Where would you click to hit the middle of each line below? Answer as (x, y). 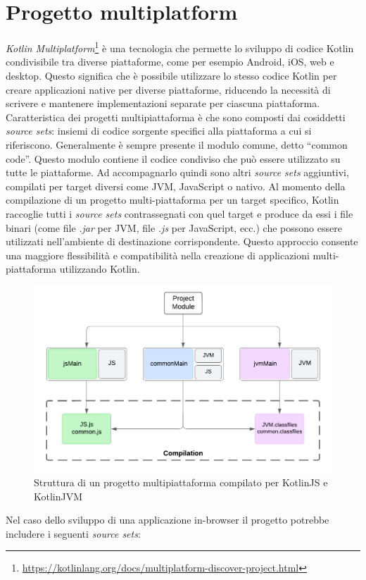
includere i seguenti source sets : (73, 533)
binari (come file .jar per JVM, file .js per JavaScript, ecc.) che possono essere (174, 227)
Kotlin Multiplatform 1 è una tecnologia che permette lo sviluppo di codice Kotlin (180, 47)
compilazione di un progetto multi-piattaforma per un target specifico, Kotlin (172, 200)
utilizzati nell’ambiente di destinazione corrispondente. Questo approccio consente (182, 241)
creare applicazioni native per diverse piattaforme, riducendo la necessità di (168, 89)
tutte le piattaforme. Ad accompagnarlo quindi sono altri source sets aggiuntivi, (177, 172)
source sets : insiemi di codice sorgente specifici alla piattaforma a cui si (159, 131)
